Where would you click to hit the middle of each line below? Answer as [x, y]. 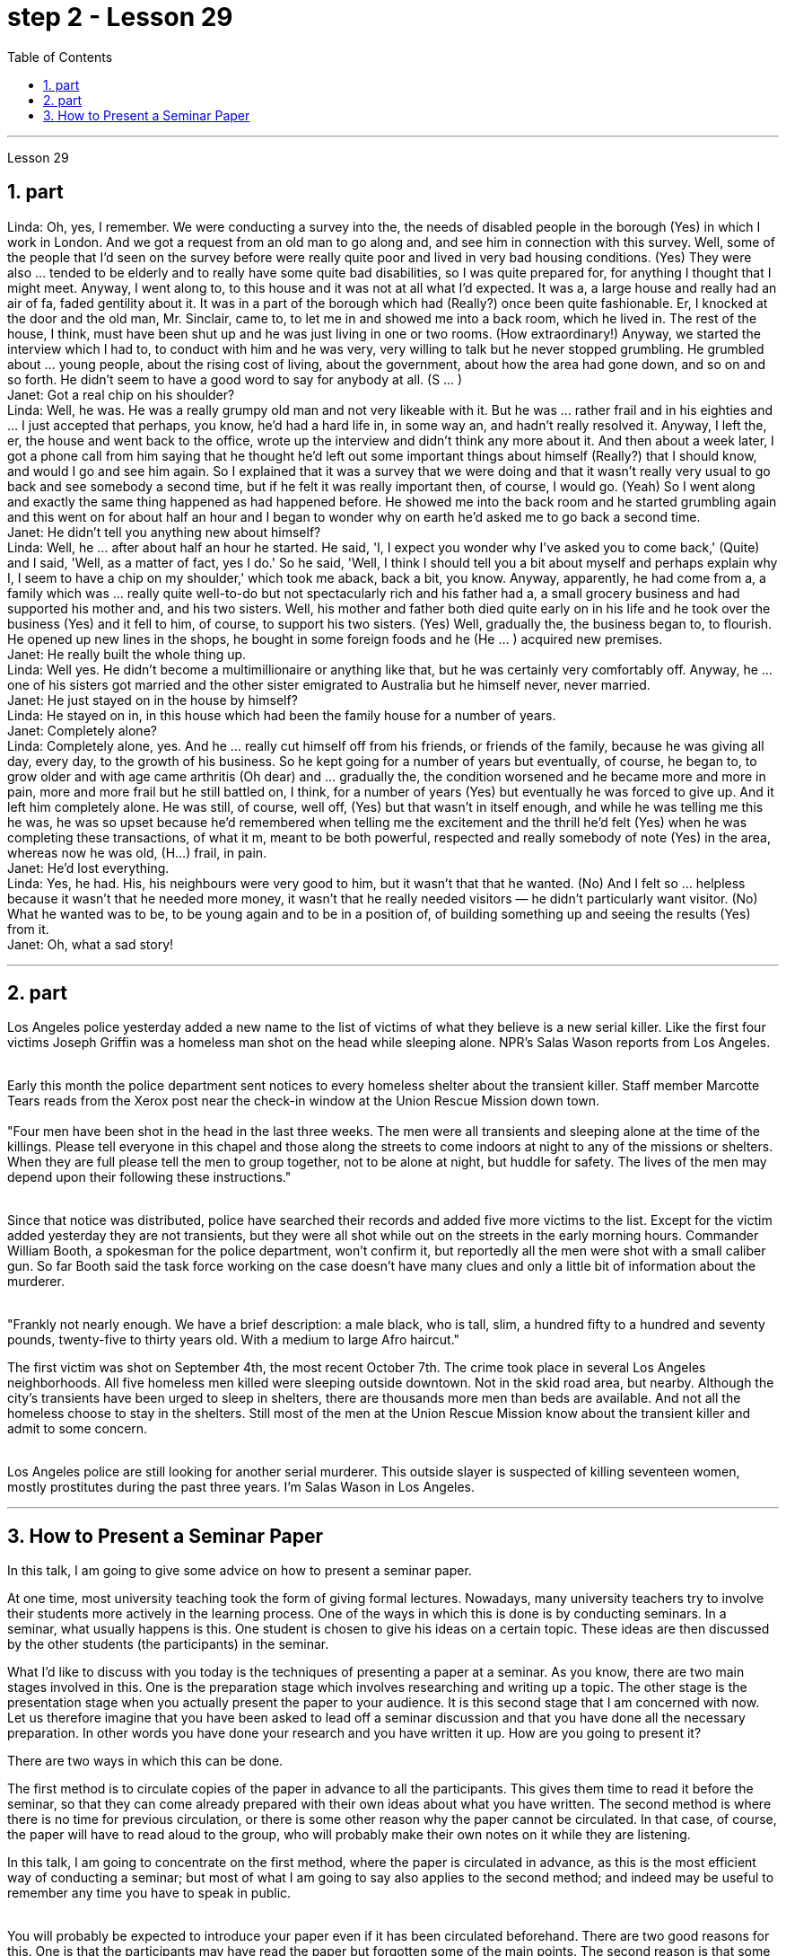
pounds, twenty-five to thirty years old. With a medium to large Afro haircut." [234, 1340]
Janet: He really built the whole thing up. [127, 654]
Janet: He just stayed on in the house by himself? [153, 700]
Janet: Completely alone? [82, 730]
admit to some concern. [78, 1429]
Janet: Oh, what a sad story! [91, 944]
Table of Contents [60, 57]
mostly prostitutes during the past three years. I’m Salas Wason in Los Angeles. [241, 1487]
